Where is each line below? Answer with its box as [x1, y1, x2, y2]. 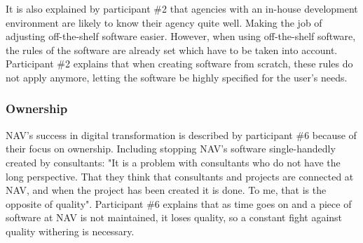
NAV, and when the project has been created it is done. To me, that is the [6, 183, 327, 197]
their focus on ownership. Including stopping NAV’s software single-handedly [6, 141, 336, 156]
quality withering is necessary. [6, 223, 135, 238]
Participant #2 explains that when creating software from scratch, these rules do [6, 56, 353, 71]
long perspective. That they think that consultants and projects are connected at [6, 169, 354, 183]
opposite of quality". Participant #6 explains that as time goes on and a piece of [6, 196, 352, 211]
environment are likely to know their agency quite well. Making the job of [6, 15, 322, 29]
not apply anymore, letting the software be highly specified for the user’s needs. [6, 70, 348, 84]
